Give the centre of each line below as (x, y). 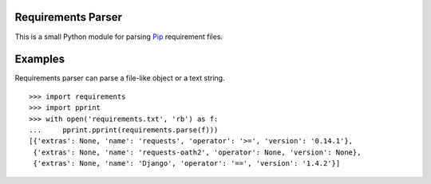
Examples (40, 59)
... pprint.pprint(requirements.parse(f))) (124, 130)
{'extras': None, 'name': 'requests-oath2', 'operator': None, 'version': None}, (197, 152)
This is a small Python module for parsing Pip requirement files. (119, 37)
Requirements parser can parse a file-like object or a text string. (120, 78)
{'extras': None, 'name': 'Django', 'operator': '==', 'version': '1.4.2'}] (187, 164)
